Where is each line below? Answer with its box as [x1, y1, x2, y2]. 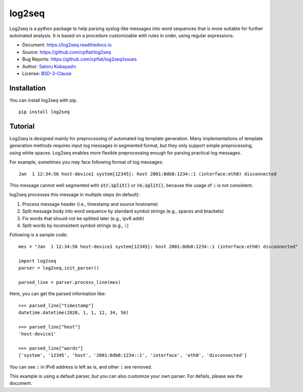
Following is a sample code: [9, 232, 68, 238]
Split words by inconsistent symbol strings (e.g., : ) [22, 222, 129, 228]
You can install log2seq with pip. [9, 97, 78, 103]
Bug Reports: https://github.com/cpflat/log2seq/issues [22, 56, 137, 62]
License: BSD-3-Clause [22, 70, 72, 76]
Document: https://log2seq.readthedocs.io [22, 42, 112, 48]
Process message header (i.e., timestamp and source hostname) [22, 201, 158, 207]
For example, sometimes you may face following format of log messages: [9, 159, 163, 165]
